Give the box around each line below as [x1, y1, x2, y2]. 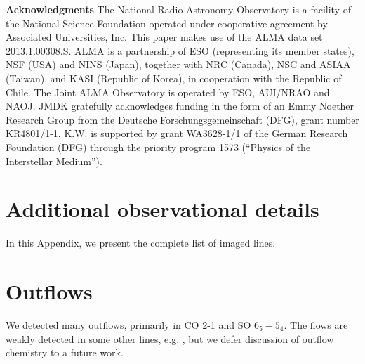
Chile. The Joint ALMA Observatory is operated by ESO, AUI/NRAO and [6, 84, 330, 99]
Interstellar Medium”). [6, 153, 102, 168]
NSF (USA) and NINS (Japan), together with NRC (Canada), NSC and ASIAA [6, 57, 351, 72]
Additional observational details [6, 195, 319, 223]
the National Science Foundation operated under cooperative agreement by [6, 15, 328, 30]
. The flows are [284, 317, 348, 332]
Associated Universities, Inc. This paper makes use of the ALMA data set [6, 30, 323, 44]
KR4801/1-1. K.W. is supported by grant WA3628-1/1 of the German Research [6, 126, 348, 141]
